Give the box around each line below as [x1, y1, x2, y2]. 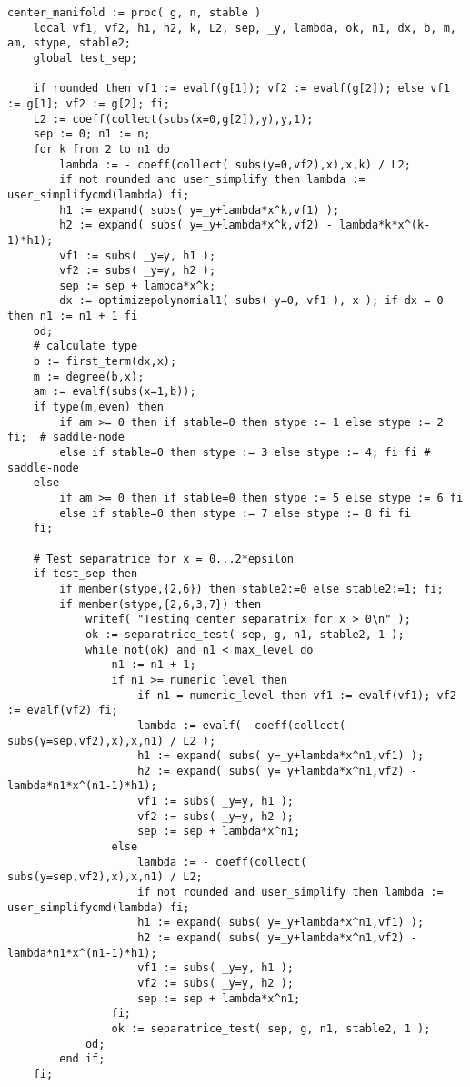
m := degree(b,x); [33, 370, 145, 383]
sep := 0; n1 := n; [33, 127, 151, 141]
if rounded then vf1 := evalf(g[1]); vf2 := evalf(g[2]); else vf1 [33, 82, 450, 96]
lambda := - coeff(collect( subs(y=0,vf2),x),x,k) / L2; [59, 157, 411, 171]
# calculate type [33, 340, 138, 353]
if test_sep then [33, 567, 138, 581]
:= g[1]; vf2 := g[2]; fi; [7, 97, 170, 110]
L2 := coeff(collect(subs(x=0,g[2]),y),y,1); [33, 112, 314, 126]
